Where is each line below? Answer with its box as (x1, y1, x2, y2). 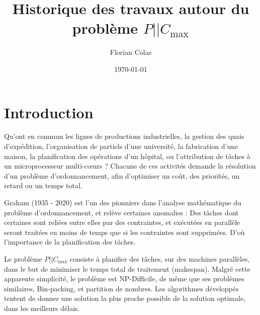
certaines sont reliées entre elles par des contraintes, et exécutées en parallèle (4, 217, 240, 227)
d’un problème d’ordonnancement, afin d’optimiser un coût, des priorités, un (4, 170, 240, 181)
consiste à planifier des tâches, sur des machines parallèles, (69, 253, 250, 264)
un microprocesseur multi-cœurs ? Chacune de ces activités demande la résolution (4, 161, 256, 171)
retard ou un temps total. (4, 180, 82, 191)
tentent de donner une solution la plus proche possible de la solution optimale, (4, 293, 245, 303)
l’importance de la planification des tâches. (4, 237, 136, 247)
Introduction (4, 102, 94, 122)
